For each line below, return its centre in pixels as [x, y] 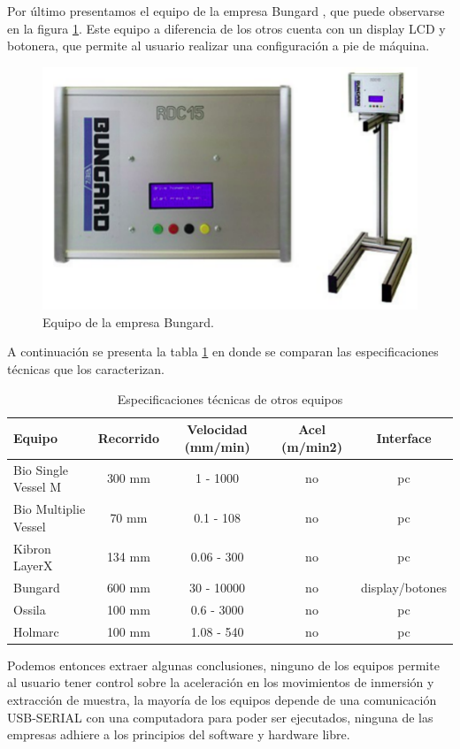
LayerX [33, 566]
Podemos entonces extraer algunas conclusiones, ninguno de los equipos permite [223, 665]
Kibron [32, 548]
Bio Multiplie [50, 509]
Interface [404, 437]
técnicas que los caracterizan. [86, 369]
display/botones [403, 587]
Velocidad [217, 429]
